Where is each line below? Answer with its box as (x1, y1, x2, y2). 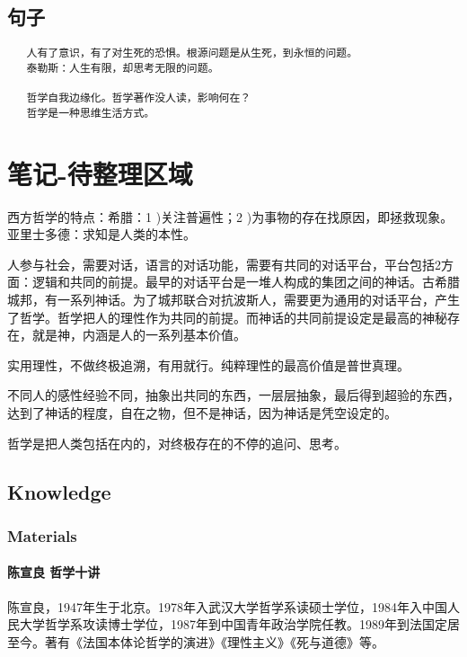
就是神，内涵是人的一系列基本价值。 (31, 325, 246, 344)
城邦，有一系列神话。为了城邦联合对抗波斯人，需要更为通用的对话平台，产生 (7, 289, 460, 308)
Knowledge (7, 477, 111, 505)
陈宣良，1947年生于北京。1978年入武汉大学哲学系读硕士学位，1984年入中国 (7, 597, 447, 616)
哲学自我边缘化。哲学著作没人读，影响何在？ (26, 92, 251, 105)
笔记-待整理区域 (7, 155, 193, 191)
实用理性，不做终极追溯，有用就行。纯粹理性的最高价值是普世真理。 (7, 355, 410, 374)
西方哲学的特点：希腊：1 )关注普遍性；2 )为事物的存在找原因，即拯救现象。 (7, 207, 454, 226)
